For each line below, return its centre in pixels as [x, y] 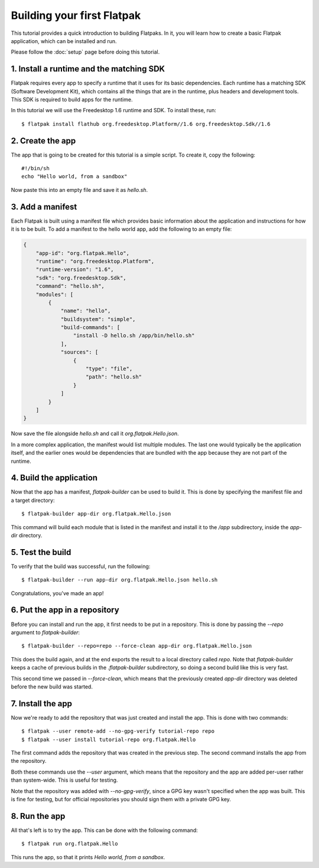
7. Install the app [41, 704]
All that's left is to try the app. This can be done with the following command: [104, 830]
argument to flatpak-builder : [45, 632]
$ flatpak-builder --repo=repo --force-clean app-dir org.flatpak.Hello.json [137, 646]
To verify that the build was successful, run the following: [81, 566]
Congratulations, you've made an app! [57, 593]
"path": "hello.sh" [114, 377]
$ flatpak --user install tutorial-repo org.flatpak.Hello [109, 739]
